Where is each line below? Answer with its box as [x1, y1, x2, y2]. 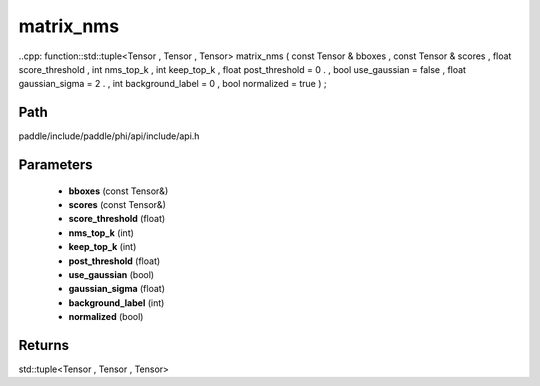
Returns [18, 336, 70, 354]
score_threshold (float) [68, 213, 166, 225]
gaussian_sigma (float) [68, 283, 165, 295]
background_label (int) [68, 296, 165, 309]
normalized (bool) [68, 311, 144, 323]
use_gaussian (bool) [68, 268, 155, 280]
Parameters [18, 156, 93, 174]
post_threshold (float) [68, 255, 161, 267]
